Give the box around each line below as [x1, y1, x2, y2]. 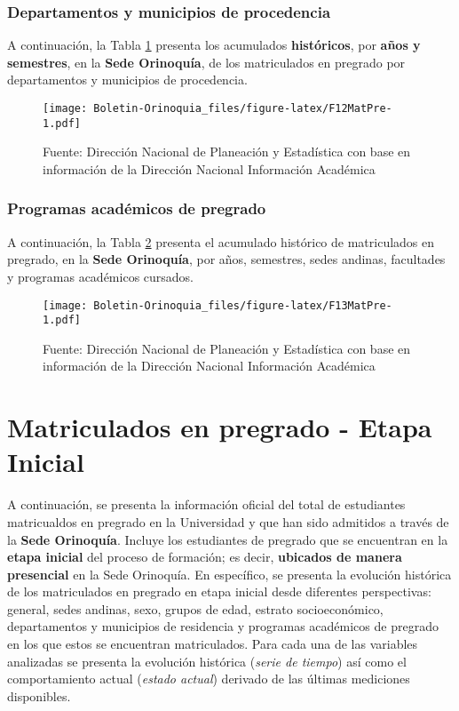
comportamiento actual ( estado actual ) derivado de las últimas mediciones [7, 669, 410, 688]
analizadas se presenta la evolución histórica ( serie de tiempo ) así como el [7, 651, 407, 670]
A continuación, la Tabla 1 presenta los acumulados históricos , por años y [7, 36, 421, 54]
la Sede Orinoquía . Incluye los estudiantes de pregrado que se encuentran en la [7, 530, 448, 548]
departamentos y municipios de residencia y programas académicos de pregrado [7, 617, 439, 635]
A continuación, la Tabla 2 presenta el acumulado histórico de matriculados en [7, 232, 435, 251]
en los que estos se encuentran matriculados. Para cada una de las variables [7, 635, 418, 653]
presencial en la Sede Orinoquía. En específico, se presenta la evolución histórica [7, 564, 452, 583]
